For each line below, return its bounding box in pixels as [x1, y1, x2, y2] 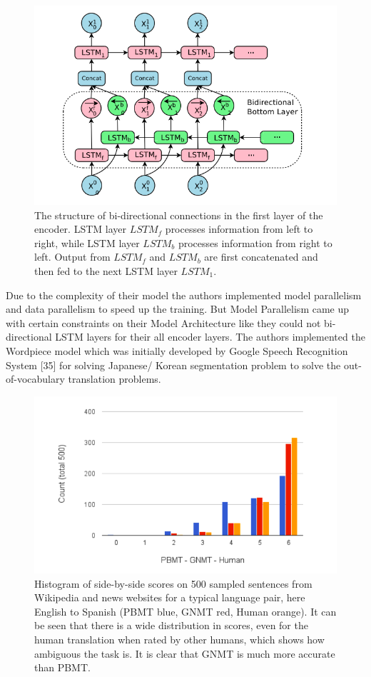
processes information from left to [165, 221, 313, 236]
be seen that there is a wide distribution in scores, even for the [34, 618, 308, 633]
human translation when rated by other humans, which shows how [34, 631, 325, 646]
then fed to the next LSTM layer [34, 263, 178, 278]
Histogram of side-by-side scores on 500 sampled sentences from [34, 576, 312, 591]
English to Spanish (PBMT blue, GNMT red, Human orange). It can [34, 603, 337, 618]
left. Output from [34, 249, 111, 264]
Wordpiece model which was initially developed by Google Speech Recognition [6, 343, 348, 358]
